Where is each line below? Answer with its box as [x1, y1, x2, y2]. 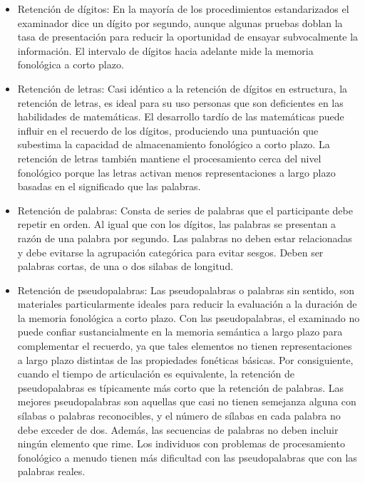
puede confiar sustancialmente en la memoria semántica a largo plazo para [17, 324, 343, 339]
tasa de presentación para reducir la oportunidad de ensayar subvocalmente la [17, 29, 359, 44]
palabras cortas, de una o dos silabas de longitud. [17, 259, 234, 274]
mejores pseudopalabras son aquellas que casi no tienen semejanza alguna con [17, 394, 356, 409]
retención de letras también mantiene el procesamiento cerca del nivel [17, 150, 322, 165]
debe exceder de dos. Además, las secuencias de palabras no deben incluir [17, 422, 339, 437]
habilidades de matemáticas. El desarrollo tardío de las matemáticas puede [17, 109, 344, 124]
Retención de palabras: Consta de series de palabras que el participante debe [17, 202, 353, 217]
